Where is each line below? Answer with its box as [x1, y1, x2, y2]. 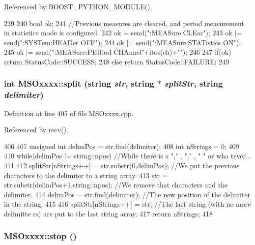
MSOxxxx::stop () [4, 229, 77, 242]
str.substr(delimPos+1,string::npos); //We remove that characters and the [4, 180, 228, 190]
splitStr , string [164, 77, 223, 90]
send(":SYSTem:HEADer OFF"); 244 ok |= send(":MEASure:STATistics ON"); [4, 37, 241, 47]
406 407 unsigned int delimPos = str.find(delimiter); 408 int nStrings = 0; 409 [4, 141, 239, 151]
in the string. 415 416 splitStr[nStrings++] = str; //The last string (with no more [4, 199, 251, 209]
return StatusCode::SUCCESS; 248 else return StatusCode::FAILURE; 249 [4, 56, 229, 66]
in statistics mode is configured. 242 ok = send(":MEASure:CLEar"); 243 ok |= [4, 28, 242, 38]
